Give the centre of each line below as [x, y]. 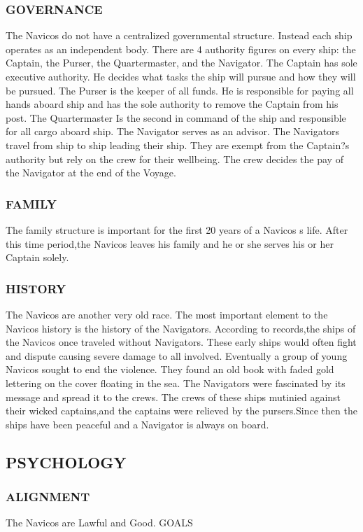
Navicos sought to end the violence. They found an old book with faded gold [170, 369]
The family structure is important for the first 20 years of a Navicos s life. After [177, 229]
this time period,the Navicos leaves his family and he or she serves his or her [170, 243]
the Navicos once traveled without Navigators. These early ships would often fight [181, 342]
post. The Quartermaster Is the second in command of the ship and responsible [176, 117]
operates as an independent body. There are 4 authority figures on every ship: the [181, 49]
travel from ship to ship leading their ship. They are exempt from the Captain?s [178, 145]
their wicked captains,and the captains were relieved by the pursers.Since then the [181, 411]
